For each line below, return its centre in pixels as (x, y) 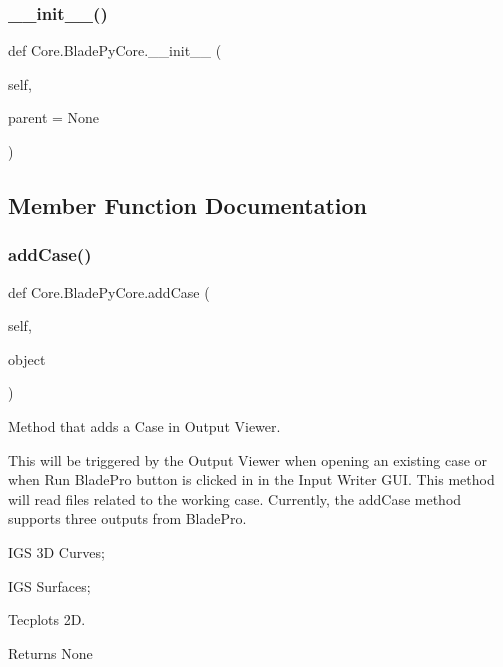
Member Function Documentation (188, 204)
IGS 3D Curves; (56, 551)
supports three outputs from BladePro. (127, 518)
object (27, 358)
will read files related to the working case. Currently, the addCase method (235, 498)
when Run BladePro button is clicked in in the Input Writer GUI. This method (251, 479)
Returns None (50, 652)
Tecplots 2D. (47, 619)
